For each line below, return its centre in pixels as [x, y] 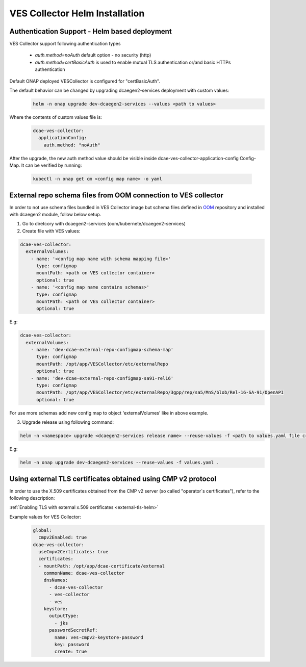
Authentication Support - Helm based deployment [91, 31]
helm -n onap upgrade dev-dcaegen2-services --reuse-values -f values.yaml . [120, 463]
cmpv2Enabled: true [63, 537]
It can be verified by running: [52, 165]
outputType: [64, 616]
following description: [32, 498]
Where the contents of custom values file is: [56, 117]
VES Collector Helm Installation [77, 13]
